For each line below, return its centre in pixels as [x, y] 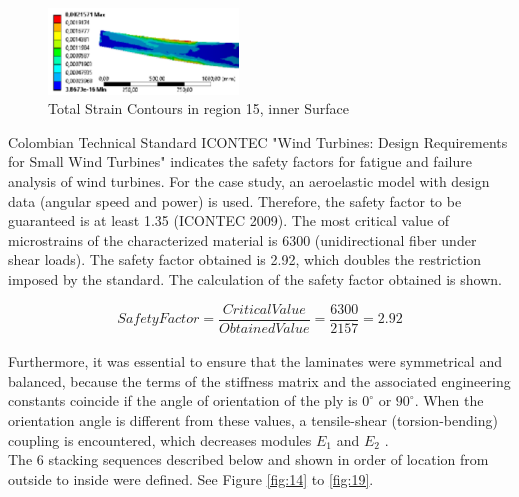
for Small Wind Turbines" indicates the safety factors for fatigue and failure [240, 161]
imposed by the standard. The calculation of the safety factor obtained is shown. [255, 279]
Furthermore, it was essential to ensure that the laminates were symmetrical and [255, 361]
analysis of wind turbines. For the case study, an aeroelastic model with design [249, 181]
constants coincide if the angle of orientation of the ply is [183, 400]
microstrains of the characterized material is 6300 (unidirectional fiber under [242, 239]
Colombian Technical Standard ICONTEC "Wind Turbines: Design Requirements [258, 141]
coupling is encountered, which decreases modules [160, 439]
